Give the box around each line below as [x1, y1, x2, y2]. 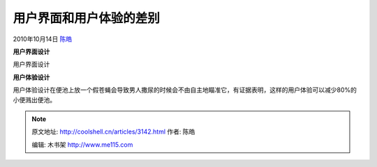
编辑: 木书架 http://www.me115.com [31, 140, 133, 149]
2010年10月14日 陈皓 [13, 35, 73, 43]
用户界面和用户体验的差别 [13, 10, 161, 26]
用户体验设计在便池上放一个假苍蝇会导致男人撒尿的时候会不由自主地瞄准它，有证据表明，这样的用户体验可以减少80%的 [13, 86, 357, 94]
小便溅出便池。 [13, 95, 56, 104]
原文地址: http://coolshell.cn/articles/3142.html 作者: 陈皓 [31, 127, 195, 136]
